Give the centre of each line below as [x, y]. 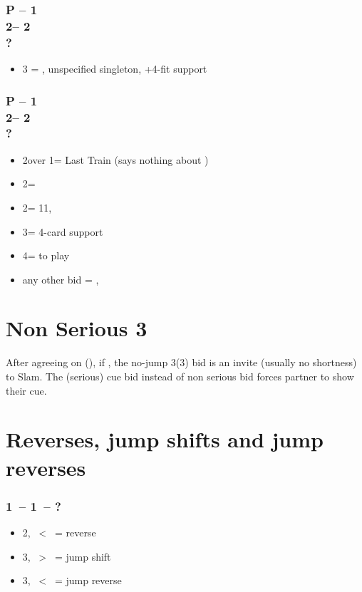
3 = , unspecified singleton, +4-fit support [115, 69]
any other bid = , [61, 279]
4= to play [46, 255]
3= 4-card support [63, 231]
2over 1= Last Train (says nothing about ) [115, 159]
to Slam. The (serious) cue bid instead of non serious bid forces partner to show [180, 376]
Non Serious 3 [77, 328]
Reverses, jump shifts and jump [165, 439]
